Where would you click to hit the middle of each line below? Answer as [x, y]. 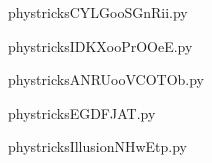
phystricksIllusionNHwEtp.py [98, 146]
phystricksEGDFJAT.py [82, 112]
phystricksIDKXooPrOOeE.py [100, 45]
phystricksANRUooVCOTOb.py [106, 79]
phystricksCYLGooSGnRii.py [98, 12]
